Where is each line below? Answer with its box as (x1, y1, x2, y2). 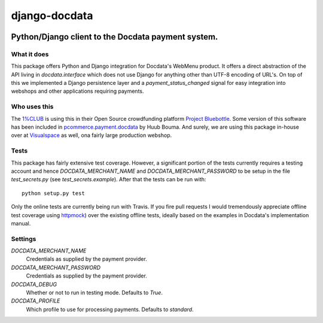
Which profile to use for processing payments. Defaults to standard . (26, 306, 194, 313)
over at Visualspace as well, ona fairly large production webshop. (11, 132, 172, 139)
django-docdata (11, 9, 93, 22)
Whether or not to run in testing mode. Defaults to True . (26, 289, 163, 296)
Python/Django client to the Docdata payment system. (11, 32, 218, 42)
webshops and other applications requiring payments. (11, 87, 144, 95)
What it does (11, 50, 49, 58)
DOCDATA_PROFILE (11, 297, 60, 304)
